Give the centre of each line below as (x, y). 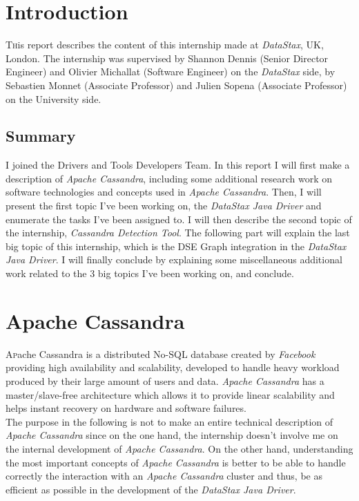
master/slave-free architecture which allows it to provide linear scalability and (170, 394)
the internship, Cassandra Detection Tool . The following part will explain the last (178, 233)
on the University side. (54, 98)
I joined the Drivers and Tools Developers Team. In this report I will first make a (178, 165)
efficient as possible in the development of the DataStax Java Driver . (151, 489)
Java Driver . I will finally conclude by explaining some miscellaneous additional (174, 259)
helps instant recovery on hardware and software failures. (126, 408)
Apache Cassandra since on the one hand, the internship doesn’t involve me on (172, 435)
